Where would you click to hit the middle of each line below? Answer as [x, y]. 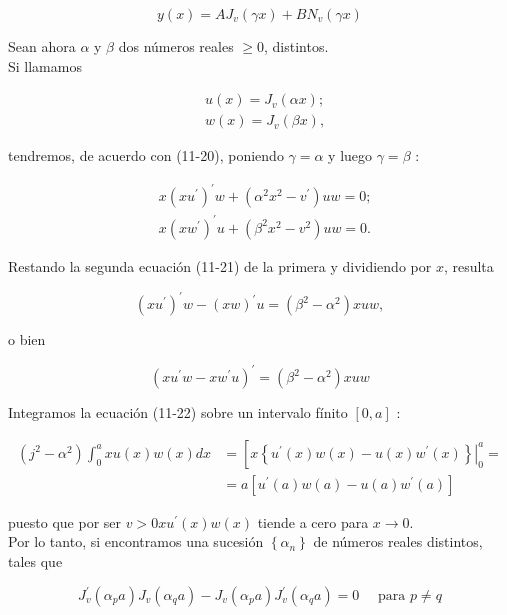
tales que [35, 560]
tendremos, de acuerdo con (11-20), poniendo [146, 155]
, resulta [468, 265]
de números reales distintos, [398, 541]
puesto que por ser [65, 521]
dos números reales [176, 46]
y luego [350, 155]
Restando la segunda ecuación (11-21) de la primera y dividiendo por [220, 265]
